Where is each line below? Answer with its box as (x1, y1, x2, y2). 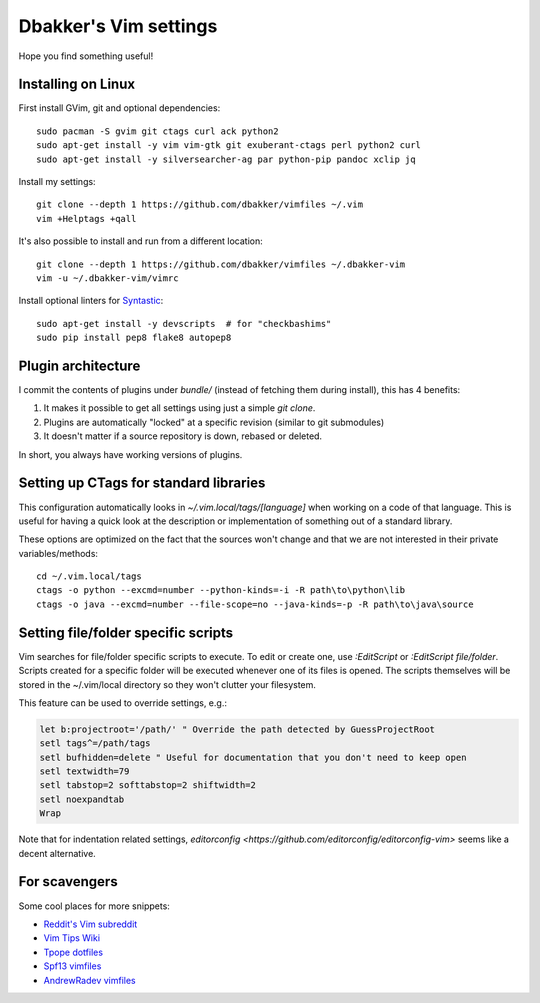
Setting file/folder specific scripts (18, 624, 234, 641)
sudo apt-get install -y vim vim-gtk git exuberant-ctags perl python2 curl (36, 140, 422, 151)
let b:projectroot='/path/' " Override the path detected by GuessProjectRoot (39, 723, 435, 735)
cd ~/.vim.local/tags (36, 571, 142, 582)
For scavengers (18, 873, 119, 890)
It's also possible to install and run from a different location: (18, 235, 264, 247)
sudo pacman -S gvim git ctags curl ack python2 (36, 125, 279, 137)
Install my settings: (18, 176, 96, 188)
